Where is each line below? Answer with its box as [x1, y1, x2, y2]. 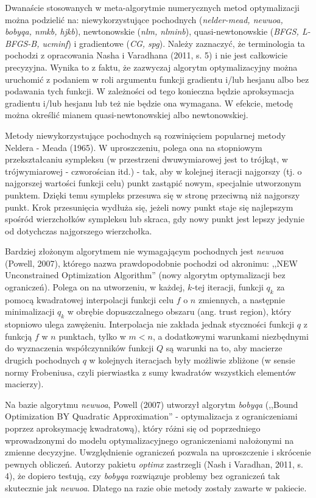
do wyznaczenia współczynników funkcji [5, 342, 154, 354]
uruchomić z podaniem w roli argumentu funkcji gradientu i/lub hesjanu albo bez [5, 72, 309, 85]
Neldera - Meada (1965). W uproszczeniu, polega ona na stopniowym [5, 141, 262, 153]
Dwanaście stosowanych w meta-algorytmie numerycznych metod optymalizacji [5, 1, 300, 13]
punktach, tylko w [58, 329, 126, 342]
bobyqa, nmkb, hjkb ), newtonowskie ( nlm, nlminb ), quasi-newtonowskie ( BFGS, [5, 25, 299, 38]
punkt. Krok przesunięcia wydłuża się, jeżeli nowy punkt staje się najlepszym [5, 200, 293, 213]
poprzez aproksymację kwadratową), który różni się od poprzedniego [5, 422, 261, 434]
